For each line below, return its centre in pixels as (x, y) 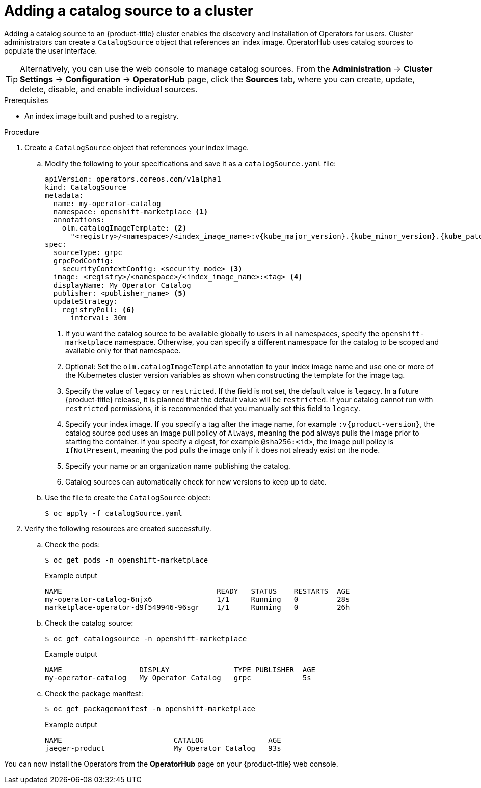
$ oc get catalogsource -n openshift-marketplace (146, 638)
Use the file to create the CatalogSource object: (128, 497)
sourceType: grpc (88, 252)
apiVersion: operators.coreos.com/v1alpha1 (133, 179)
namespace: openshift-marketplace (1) (131, 211)
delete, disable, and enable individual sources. (109, 89)
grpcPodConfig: (83, 260)
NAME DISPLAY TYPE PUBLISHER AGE (180, 669)
